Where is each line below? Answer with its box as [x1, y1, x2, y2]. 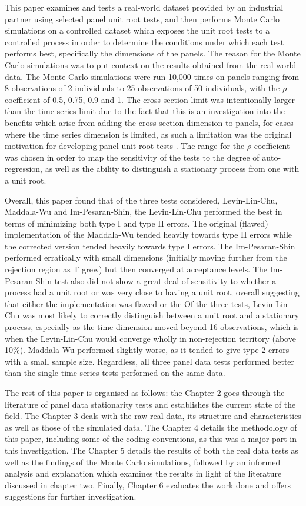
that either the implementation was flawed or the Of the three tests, [5, 297, 250, 309]
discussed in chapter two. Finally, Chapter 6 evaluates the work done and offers [5, 478, 291, 491]
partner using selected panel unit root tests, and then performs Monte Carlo [5, 12, 280, 25]
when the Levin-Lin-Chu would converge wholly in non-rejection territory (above [5, 332, 296, 344]
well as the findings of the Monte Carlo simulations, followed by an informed [5, 455, 281, 468]
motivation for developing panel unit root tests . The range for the [5, 139, 245, 152]
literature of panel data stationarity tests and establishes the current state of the [5, 398, 296, 410]
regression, [5, 162, 43, 175]
